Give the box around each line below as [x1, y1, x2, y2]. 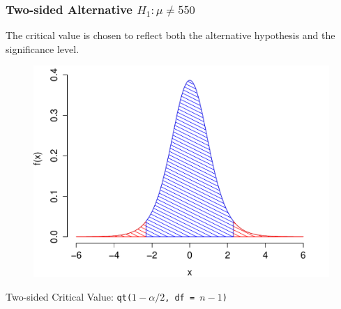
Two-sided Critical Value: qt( [6, 289, 132, 303]
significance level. [6, 41, 79, 56]
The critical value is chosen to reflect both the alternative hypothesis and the [6, 28, 335, 43]
